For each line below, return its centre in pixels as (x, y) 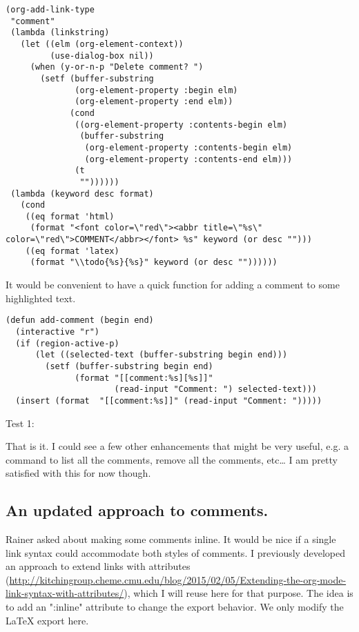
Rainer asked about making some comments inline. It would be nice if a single (171, 539)
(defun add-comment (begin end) (80, 320)
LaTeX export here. (47, 620)
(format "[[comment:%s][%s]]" (144, 378)
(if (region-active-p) (67, 343)
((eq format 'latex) (72, 251)
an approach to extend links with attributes (98, 566)
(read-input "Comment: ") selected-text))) (216, 389)
